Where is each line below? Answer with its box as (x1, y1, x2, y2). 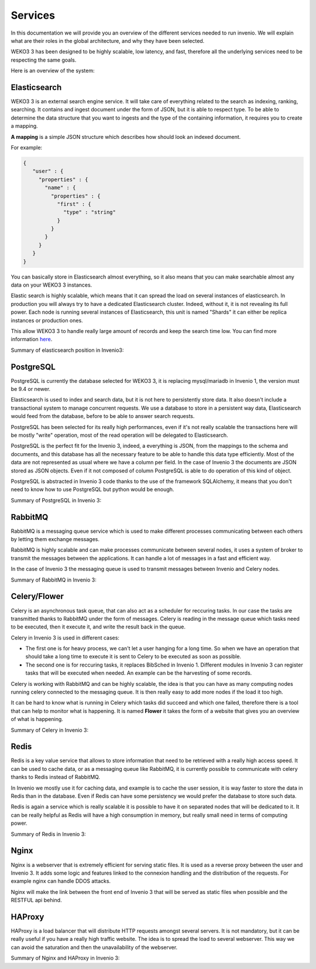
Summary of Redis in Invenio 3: (11, 830, 86, 838)
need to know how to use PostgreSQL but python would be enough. (11, 486, 174, 493)
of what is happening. (11, 716, 64, 723)
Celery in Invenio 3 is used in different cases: (11, 634, 120, 641)
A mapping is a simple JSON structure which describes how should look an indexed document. (11, 133, 241, 140)
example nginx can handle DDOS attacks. (11, 878, 111, 885)
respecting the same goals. (11, 56, 77, 63)
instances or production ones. (11, 317, 83, 324)
